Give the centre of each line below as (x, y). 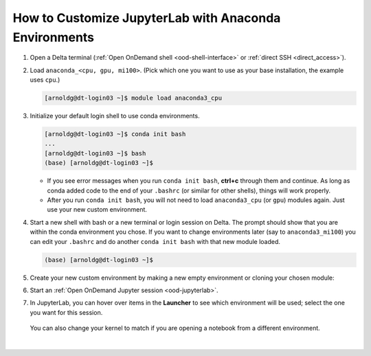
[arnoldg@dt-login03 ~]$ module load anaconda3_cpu (133, 98)
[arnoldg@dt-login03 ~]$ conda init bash (115, 134)
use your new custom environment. (97, 210)
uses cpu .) (45, 80)
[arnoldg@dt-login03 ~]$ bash (95, 153)
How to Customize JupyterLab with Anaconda (147, 18)
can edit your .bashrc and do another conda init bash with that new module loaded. (155, 241)
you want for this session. (66, 312)
